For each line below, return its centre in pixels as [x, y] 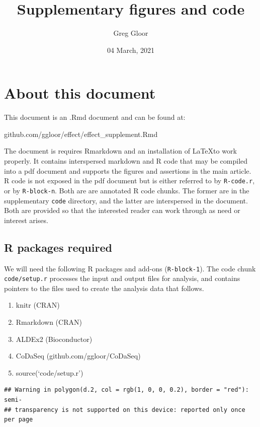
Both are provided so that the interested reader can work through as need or [122, 210]
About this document [80, 93]
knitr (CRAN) [38, 305]
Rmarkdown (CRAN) [49, 322]
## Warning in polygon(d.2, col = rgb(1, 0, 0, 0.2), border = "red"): [126, 390]
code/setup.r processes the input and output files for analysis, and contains [122, 278]
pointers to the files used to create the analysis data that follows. [104, 288]
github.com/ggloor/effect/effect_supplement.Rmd [81, 134]
